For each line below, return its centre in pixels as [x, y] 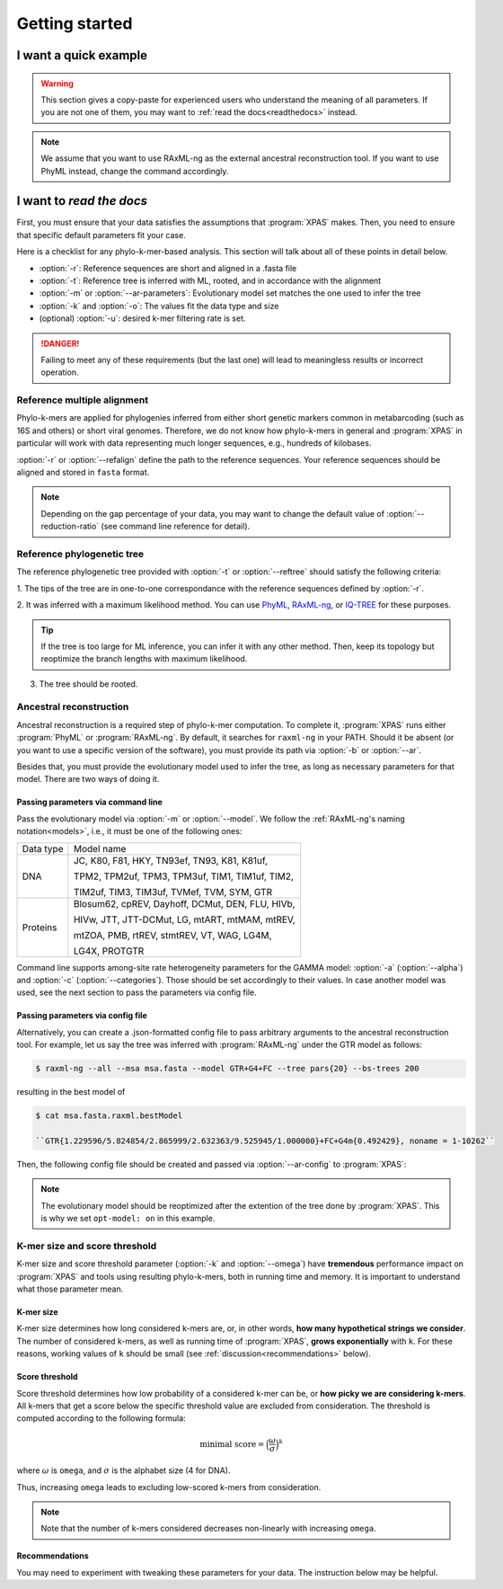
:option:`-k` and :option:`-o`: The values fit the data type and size [159, 306]
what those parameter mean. [70, 1289]
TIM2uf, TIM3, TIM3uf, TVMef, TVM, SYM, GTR [173, 892]
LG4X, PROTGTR [109, 951]
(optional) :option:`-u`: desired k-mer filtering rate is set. [142, 318]
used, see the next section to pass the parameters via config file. [137, 992]
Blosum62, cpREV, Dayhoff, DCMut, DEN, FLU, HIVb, [184, 903]
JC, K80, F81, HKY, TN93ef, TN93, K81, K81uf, [171, 860]
